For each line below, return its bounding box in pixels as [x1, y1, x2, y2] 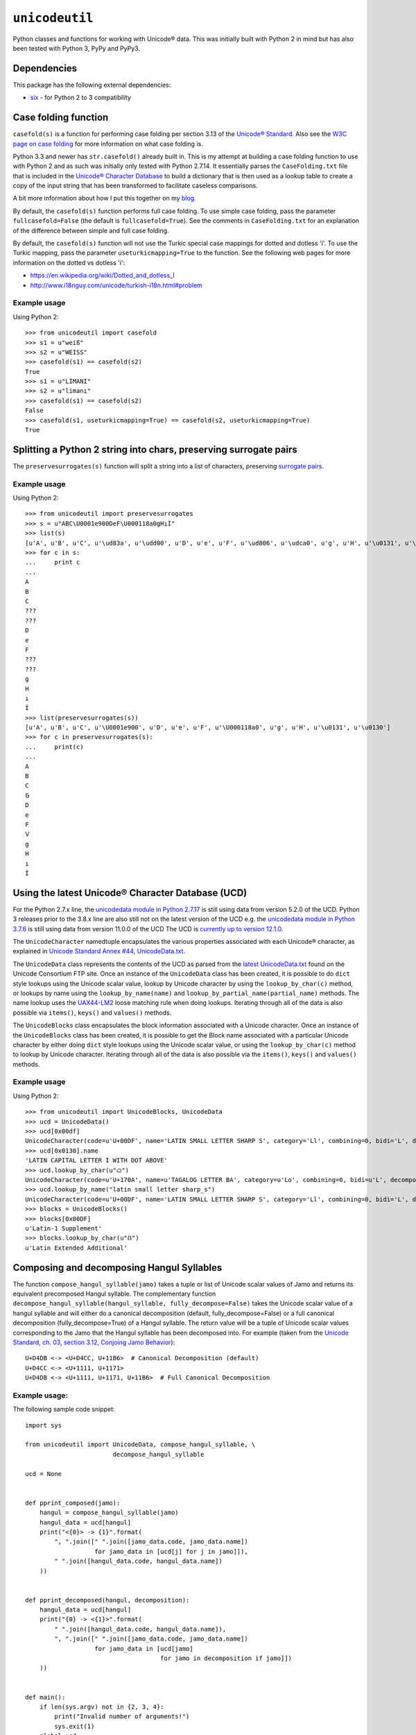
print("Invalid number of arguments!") [54, 1713, 190, 1720]
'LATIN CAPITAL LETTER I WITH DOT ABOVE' [25, 1156, 168, 1165]
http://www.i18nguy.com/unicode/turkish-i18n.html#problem [30, 281, 202, 289]
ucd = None [25, 1470, 62, 1478]
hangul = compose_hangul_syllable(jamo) [39, 1509, 180, 1516]
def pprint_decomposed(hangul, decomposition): [25, 1596, 190, 1604]
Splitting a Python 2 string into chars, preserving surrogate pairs [12, 443, 297, 455]
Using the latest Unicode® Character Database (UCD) [12, 887, 248, 899]
